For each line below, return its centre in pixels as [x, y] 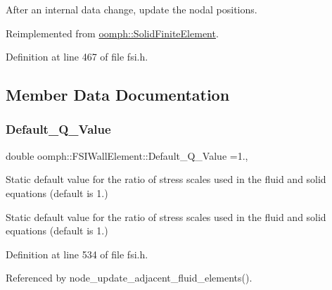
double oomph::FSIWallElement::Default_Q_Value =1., [127, 155]
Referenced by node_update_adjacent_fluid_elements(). [129, 278]
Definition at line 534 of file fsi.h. [77, 254]
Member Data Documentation [118, 95]
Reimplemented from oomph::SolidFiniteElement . [112, 33]
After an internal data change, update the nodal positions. [132, 9]
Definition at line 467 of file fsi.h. [77, 57]
